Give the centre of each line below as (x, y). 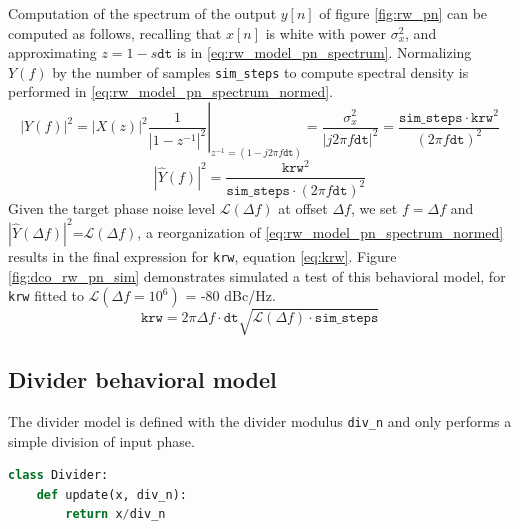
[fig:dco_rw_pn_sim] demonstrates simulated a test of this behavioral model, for (257, 275)
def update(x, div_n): (111, 494)
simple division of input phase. (101, 440)
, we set (374, 207)
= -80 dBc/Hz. (230, 295)
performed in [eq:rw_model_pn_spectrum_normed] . (171, 91)
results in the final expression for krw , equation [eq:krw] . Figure (202, 255)
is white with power (325, 32)
